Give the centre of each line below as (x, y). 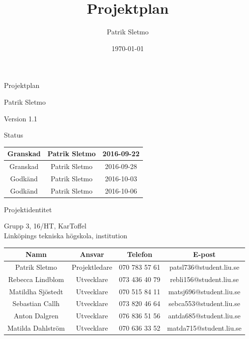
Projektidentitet (28, 209)
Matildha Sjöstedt (36, 291)
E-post (205, 254)
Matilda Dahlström (36, 328)
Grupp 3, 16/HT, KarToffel (45, 226)
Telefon (139, 254)
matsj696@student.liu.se (204, 291)
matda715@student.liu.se (204, 328)
